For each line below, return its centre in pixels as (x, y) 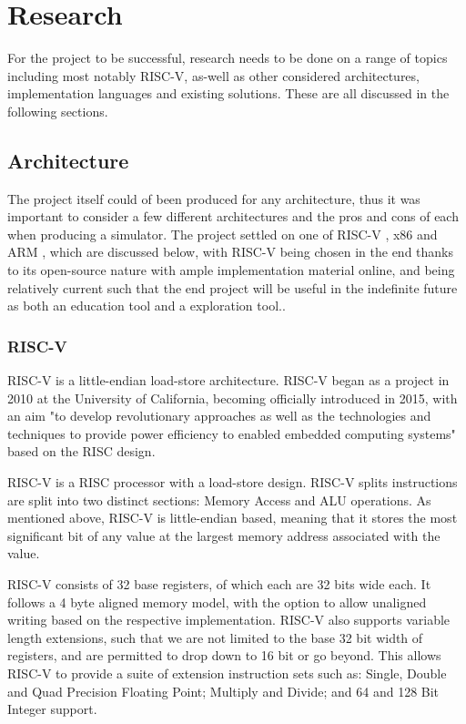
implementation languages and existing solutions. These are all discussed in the (228, 93)
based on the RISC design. (81, 451)
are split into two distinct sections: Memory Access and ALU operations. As (219, 500)
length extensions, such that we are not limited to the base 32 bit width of (215, 637)
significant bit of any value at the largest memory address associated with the (224, 535)
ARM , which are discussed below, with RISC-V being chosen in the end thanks (231, 252)
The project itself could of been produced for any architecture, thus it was (214, 198)
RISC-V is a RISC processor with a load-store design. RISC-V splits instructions (233, 482)
